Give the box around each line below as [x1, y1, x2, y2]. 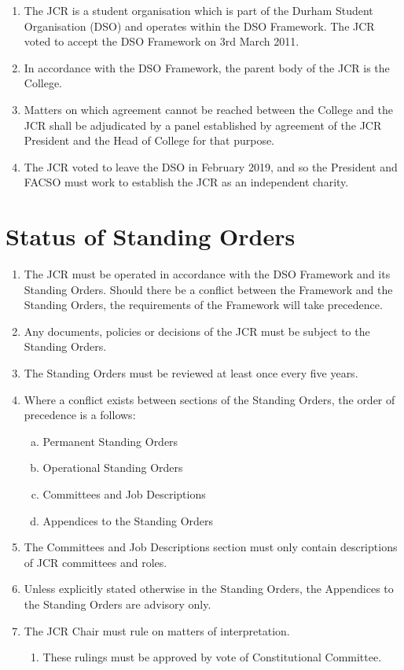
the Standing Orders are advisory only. [24, 595, 211, 612]
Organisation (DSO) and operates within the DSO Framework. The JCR [24, 17, 375, 34]
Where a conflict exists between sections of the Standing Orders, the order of [24, 391, 395, 407]
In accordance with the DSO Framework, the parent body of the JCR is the [24, 59, 390, 75]
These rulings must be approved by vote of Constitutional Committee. [42, 649, 382, 665]
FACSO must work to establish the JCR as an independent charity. [24, 174, 349, 190]
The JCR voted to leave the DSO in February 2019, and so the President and [24, 158, 398, 175]
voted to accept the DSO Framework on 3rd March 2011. [24, 33, 299, 50]
